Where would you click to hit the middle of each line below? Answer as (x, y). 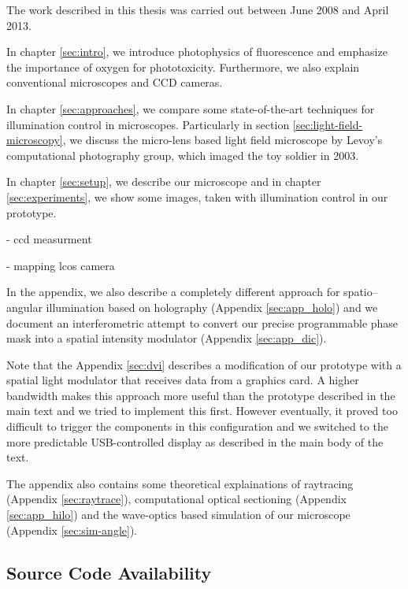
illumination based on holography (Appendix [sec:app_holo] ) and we (212, 307)
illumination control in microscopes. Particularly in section (148, 124)
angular (24, 307)
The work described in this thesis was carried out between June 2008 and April (198, 9)
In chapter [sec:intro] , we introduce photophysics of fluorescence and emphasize (197, 52)
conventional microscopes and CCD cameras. (115, 82)
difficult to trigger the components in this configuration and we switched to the (197, 426)
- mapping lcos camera (61, 265)
